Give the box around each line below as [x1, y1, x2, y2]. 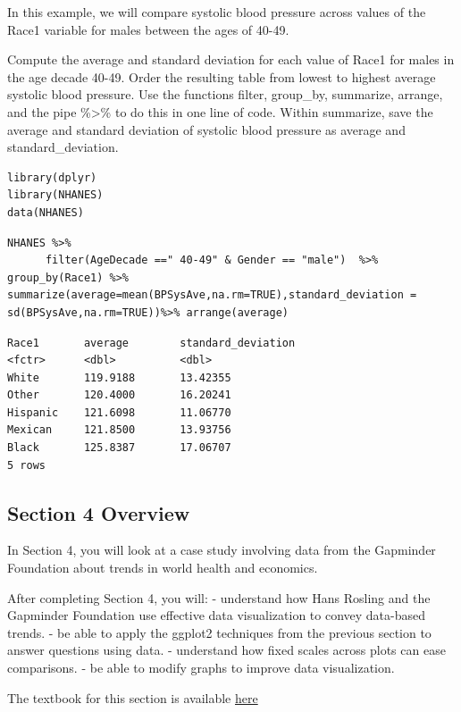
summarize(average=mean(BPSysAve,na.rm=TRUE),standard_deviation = [7, 289, 417, 302]
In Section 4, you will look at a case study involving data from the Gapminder [7, 540, 436, 559]
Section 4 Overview [7, 498, 190, 526]
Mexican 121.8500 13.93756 [7, 423, 231, 437]
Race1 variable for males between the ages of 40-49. [7, 20, 289, 38]
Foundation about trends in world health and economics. [7, 558, 318, 577]
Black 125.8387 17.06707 [7, 441, 231, 455]
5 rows [7, 458, 46, 472]
